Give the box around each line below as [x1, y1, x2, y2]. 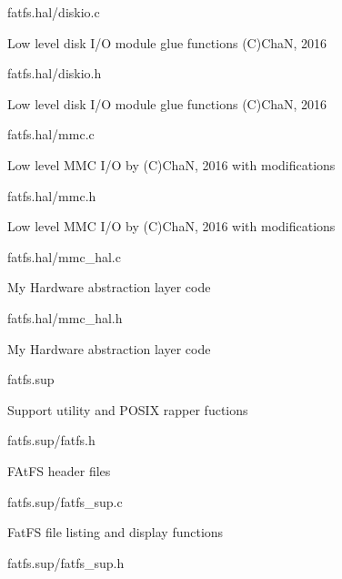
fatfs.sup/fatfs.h [7, 431, 96, 450]
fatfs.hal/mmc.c [7, 125, 95, 144]
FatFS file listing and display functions [7, 523, 224, 542]
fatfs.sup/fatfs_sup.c [7, 492, 123, 511]
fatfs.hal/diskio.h [7, 64, 102, 83]
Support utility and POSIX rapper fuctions [7, 400, 248, 419]
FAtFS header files [7, 461, 111, 480]
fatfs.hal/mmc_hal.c [7, 247, 121, 266]
